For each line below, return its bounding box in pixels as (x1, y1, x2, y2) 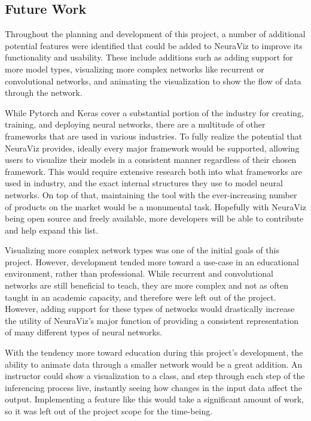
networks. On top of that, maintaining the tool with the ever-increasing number (5, 188, 297, 201)
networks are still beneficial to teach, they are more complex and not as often (5, 279, 289, 292)
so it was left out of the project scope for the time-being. (5, 405, 213, 417)
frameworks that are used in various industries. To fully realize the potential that (5, 129, 303, 142)
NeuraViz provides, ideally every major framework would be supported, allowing (5, 141, 300, 154)
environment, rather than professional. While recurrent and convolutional (5, 267, 273, 280)
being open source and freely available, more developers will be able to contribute (5, 212, 304, 225)
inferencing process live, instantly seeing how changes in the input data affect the (5, 381, 303, 393)
